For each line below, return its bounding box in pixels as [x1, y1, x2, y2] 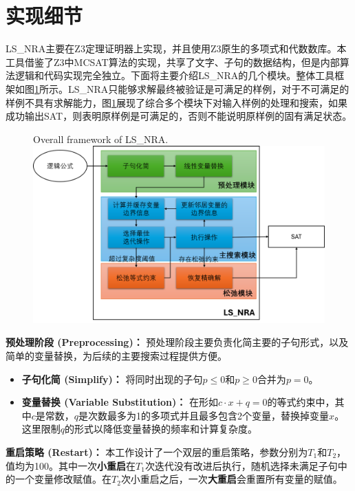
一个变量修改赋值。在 [14, 472, 111, 486]
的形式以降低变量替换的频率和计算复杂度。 [65, 422, 258, 436]
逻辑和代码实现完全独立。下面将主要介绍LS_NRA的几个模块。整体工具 [14, 68, 335, 83]
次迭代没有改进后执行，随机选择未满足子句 [144, 458, 338, 472]
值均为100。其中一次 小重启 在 [6, 458, 136, 472]
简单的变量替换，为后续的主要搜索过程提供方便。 [6, 349, 227, 363]
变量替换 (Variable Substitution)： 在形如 [21, 395, 218, 409]
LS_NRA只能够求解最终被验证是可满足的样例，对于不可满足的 [67, 81, 349, 96]
